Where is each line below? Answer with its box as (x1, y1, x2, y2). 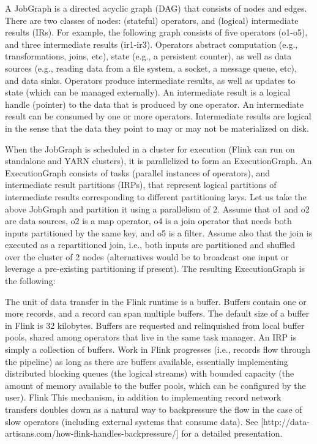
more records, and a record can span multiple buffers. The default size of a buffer (5, 307, 310, 320)
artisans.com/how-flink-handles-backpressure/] (5, 427, 179, 440)
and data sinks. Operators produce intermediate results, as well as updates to (5, 73, 296, 86)
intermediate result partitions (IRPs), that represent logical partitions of (5, 178, 277, 191)
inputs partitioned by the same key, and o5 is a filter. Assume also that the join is (5, 226, 313, 239)
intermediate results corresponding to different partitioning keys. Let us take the (5, 190, 307, 203)
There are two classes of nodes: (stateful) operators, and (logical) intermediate (5, 13, 299, 26)
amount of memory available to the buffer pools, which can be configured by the (5, 378, 306, 391)
